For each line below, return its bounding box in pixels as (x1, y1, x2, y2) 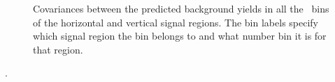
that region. (33, 42, 83, 56)
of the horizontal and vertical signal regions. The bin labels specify (33, 15, 319, 29)
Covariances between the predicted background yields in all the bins (33, 1, 329, 15)
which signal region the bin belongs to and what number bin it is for (33, 28, 327, 43)
